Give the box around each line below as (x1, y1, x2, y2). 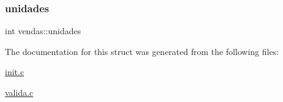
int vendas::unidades (5, 24, 81, 37)
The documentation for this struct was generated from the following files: (5, 45, 279, 57)
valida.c (5, 86, 34, 98)
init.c (5, 65, 24, 78)
